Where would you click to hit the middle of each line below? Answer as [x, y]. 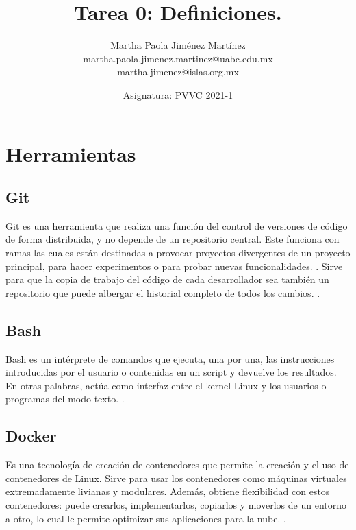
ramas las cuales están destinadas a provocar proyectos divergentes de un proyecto [178, 253]
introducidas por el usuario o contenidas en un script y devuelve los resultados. [171, 372]
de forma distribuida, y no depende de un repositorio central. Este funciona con [173, 239]
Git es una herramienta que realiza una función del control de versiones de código [177, 225]
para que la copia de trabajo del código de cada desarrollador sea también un [167, 279]
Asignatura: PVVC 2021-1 [178, 94]
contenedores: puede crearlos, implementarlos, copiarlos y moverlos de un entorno [176, 505]
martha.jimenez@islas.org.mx [178, 72]
